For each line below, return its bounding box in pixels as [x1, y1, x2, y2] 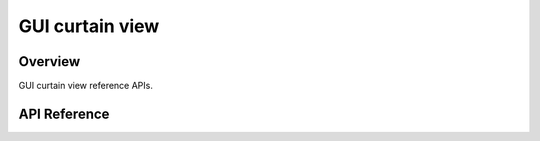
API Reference [18, 105, 110, 122]
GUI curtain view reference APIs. [18, 80, 154, 92]
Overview [18, 53, 81, 70]
